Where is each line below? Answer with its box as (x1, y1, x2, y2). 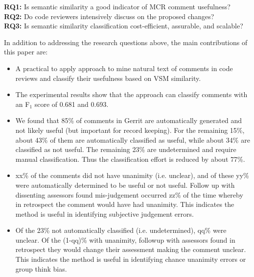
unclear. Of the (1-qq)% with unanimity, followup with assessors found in (15, 234, 235, 245)
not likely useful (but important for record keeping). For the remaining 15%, (15, 125, 245, 135)
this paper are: (4, 47, 48, 57)
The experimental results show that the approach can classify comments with (15, 89, 248, 100)
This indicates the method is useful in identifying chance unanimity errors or (15, 254, 246, 264)
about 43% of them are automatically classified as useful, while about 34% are (15, 134, 250, 145)
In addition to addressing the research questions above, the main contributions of (4, 37, 248, 47)
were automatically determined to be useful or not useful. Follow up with (15, 179, 235, 190)
